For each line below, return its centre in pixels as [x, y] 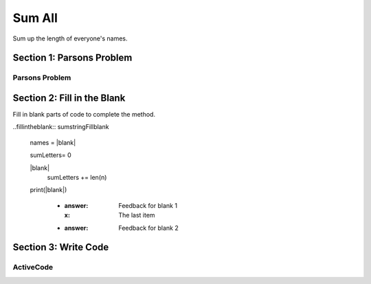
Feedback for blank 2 [148, 228]
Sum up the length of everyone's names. [70, 38]
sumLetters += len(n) [77, 177]
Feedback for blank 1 [148, 205]
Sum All [35, 18]
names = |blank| [53, 142]
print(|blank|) [48, 190]
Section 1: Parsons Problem [72, 58]
